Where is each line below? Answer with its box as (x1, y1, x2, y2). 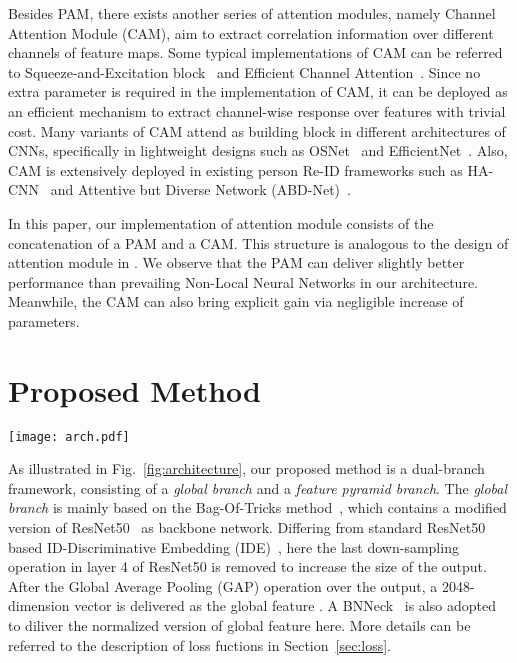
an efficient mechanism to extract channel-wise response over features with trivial (8, 100, 506, 121)
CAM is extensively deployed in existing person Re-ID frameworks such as (8, 159, 463, 180)
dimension (8, 595, 70, 616)
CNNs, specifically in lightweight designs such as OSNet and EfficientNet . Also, (8, 140, 508, 161)
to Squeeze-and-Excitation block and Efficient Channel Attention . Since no (8, 61, 481, 82)
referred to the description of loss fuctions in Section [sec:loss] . (8, 634, 391, 655)
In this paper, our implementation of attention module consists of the (8, 212, 434, 233)
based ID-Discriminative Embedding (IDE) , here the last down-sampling (8, 536, 459, 557)
